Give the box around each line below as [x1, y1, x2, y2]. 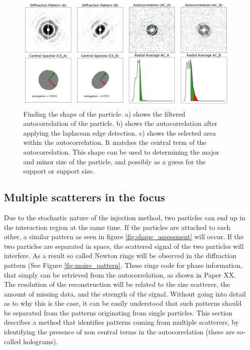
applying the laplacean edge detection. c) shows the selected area [23, 127, 216, 138]
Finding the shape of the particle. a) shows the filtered [23, 108, 186, 119]
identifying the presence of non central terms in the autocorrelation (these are [4, 327, 235, 337]
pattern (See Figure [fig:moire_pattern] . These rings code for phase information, [4, 260, 242, 270]
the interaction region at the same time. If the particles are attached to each [4, 222, 231, 232]
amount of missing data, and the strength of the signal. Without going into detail [4, 288, 246, 298]
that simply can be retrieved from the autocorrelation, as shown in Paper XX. [4, 269, 236, 280]
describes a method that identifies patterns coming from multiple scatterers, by [4, 317, 239, 327]
